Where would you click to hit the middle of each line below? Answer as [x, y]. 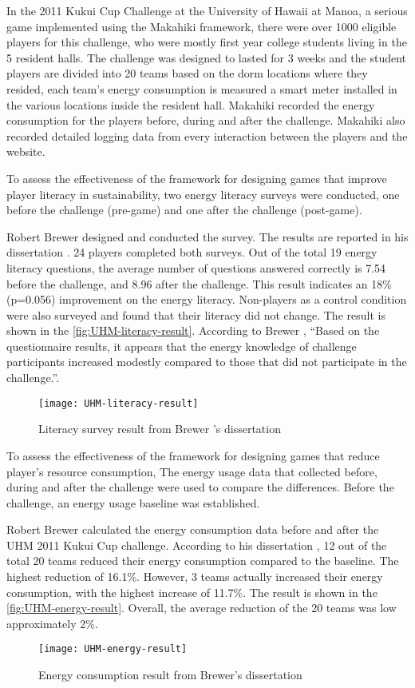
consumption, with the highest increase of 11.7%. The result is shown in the [192, 592]
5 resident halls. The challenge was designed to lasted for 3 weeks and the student [207, 57]
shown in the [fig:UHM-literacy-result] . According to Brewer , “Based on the [193, 330]
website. [26, 151]
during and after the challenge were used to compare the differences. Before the [200, 487]
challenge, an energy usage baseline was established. [133, 502]
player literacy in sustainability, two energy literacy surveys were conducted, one [203, 194]
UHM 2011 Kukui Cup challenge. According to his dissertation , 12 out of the [197, 545]
